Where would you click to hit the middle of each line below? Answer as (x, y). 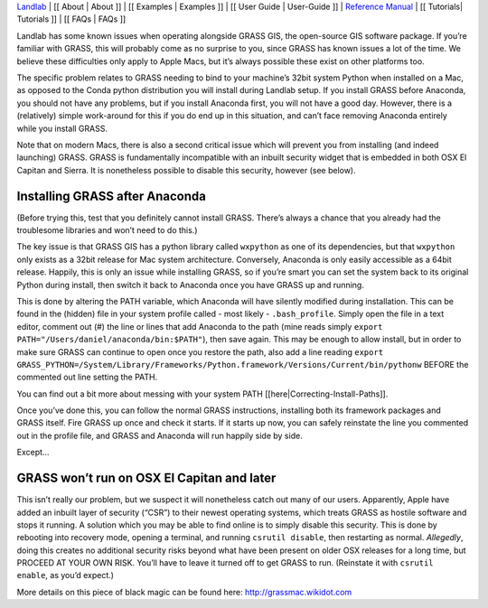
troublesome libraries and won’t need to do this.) (107, 229)
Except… (33, 453)
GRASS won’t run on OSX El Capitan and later (146, 478)
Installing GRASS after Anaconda (112, 196)
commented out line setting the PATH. (87, 377)
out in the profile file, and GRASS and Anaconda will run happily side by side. (160, 435)
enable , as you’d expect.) (66, 575)
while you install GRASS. (62, 128)
